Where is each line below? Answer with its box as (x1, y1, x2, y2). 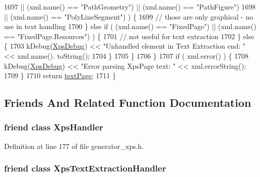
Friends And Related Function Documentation (4, 95, 251, 110)
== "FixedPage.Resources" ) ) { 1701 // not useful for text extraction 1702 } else (4, 31, 254, 41)
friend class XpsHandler (4, 121, 103, 133)
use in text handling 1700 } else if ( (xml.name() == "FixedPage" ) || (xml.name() (4, 21, 256, 32)
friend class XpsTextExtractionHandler (4, 162, 166, 174)
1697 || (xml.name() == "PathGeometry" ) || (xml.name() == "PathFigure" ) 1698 (4, 2, 256, 12)
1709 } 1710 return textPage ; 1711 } (4, 70, 116, 81)
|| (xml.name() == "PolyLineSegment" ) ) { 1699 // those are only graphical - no (4, 11, 253, 22)
